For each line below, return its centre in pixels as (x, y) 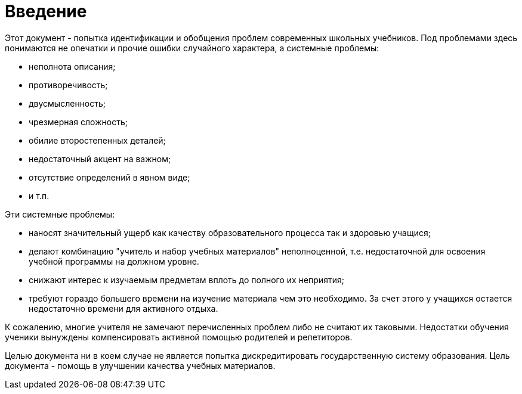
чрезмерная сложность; (78, 122)
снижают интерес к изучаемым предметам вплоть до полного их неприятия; (186, 280)
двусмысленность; (67, 103)
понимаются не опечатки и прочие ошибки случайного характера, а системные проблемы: (192, 48)
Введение (46, 11)
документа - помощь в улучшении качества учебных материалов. (140, 365)
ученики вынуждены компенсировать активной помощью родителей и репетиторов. (179, 337)
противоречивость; (68, 85)
